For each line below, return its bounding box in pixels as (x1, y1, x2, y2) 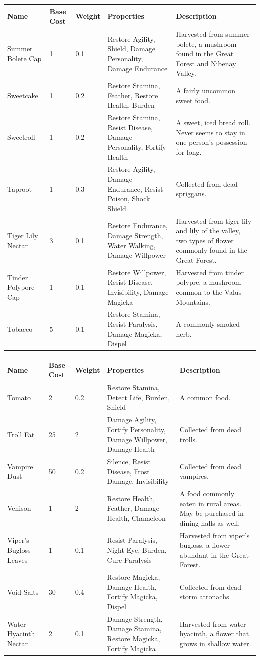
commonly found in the (176, 245, 247, 255)
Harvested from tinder (176, 267, 244, 277)
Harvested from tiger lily (176, 215, 252, 226)
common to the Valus (176, 287, 242, 297)
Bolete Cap (7, 53, 42, 63)
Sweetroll (7, 132, 35, 142)
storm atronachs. (179, 591, 231, 602)
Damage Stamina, (107, 623, 162, 634)
